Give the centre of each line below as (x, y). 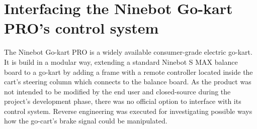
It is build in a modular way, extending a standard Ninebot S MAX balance (121, 61)
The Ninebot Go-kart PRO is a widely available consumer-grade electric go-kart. (128, 52)
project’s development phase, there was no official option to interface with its (123, 101)
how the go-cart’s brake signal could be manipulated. (86, 121)
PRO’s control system (81, 28)
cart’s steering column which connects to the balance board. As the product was (128, 82)
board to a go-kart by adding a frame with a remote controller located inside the (128, 72)
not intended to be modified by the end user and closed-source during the (117, 91)
